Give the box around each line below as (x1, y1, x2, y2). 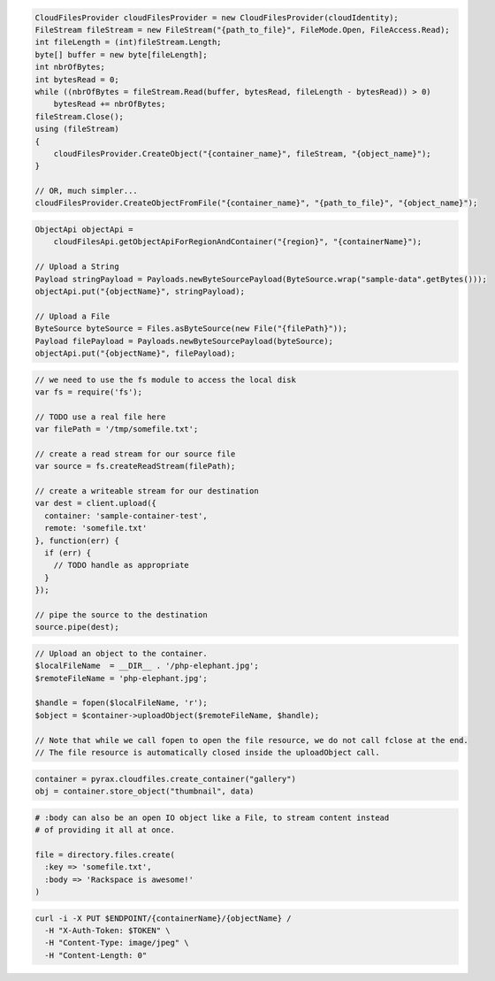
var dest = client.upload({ (34, 498, 156, 509)
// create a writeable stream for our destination (34, 487, 260, 496)
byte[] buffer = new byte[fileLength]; (34, 50, 208, 59)
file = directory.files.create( (34, 849, 176, 860)
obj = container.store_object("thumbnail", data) (34, 786, 255, 796)
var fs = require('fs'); (34, 387, 143, 397)
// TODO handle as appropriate (53, 560, 189, 571)
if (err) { (44, 548, 92, 557)
